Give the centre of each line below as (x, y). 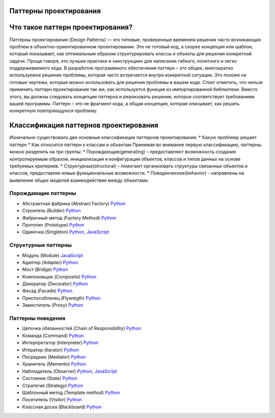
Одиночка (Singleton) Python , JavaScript (66, 232)
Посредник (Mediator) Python (54, 357)
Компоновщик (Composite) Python (59, 276)
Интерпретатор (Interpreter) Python (60, 343)
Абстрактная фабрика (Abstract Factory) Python (74, 203)
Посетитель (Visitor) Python (52, 400)
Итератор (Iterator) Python (50, 350)
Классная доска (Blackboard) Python (62, 407)
